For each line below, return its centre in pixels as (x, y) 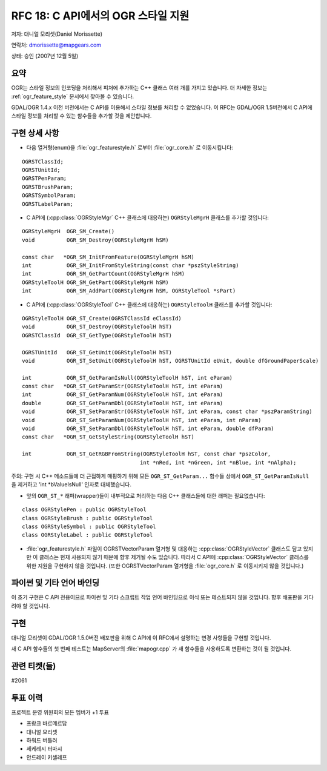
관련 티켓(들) (34, 666)
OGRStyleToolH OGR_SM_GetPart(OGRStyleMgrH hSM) (95, 282)
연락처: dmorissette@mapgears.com (56, 45)
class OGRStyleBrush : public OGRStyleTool (88, 518)
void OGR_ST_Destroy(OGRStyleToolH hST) (97, 327)
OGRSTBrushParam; (48, 187)
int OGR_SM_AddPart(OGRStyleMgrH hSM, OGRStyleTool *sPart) (129, 291)
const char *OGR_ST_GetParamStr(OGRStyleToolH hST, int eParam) (123, 386)
